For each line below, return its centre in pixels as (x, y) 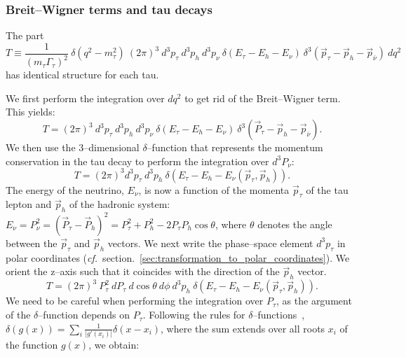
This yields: (31, 112)
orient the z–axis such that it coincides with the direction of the (143, 271)
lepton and (29, 204)
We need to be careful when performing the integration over (135, 301)
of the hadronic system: (120, 204)
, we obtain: (114, 345)
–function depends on (84, 315)
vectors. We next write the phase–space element (210, 243)
